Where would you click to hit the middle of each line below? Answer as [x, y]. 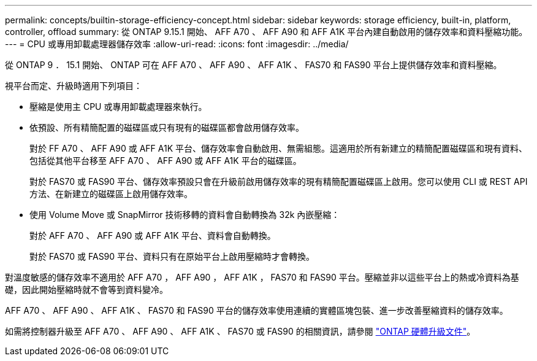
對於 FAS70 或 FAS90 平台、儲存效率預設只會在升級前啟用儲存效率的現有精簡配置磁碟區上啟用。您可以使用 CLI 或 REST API [279, 181]
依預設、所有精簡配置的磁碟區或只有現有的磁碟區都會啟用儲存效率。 [167, 127]
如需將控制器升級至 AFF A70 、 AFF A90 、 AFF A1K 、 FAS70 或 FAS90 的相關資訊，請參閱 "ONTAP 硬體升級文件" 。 [240, 331]
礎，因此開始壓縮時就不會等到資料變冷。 [86, 289]
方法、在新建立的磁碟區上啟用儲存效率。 [111, 194]
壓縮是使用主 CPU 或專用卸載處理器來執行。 [118, 107]
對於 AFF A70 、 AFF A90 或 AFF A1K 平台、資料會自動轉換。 [153, 235]
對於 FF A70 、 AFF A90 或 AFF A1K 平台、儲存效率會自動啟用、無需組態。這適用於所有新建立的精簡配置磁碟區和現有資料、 [278, 148]
